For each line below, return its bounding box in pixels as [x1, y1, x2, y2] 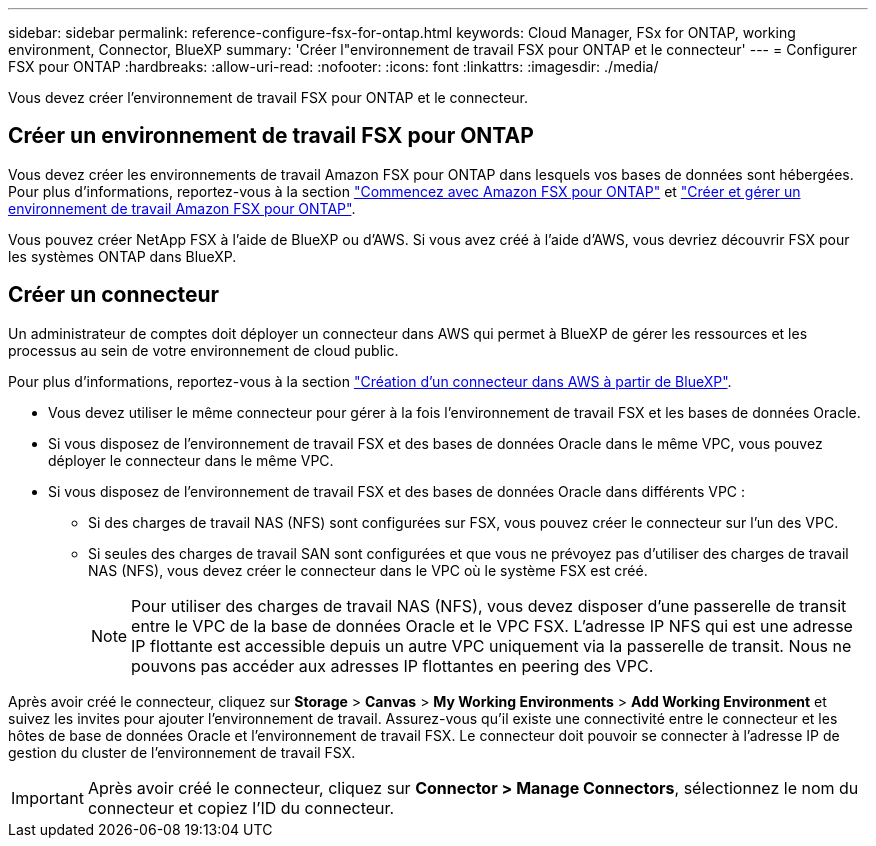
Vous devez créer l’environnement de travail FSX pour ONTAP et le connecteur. [8, 89, 529, 106]
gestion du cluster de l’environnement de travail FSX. [8, 743, 356, 761]
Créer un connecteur [8, 282, 220, 308]
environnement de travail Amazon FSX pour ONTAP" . [8, 199, 356, 217]
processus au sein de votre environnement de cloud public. [8, 341, 399, 359]
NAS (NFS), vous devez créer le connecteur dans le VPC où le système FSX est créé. [88, 561, 648, 579]
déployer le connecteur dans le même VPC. [48, 451, 334, 469]
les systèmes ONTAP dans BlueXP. [8, 247, 237, 265]
